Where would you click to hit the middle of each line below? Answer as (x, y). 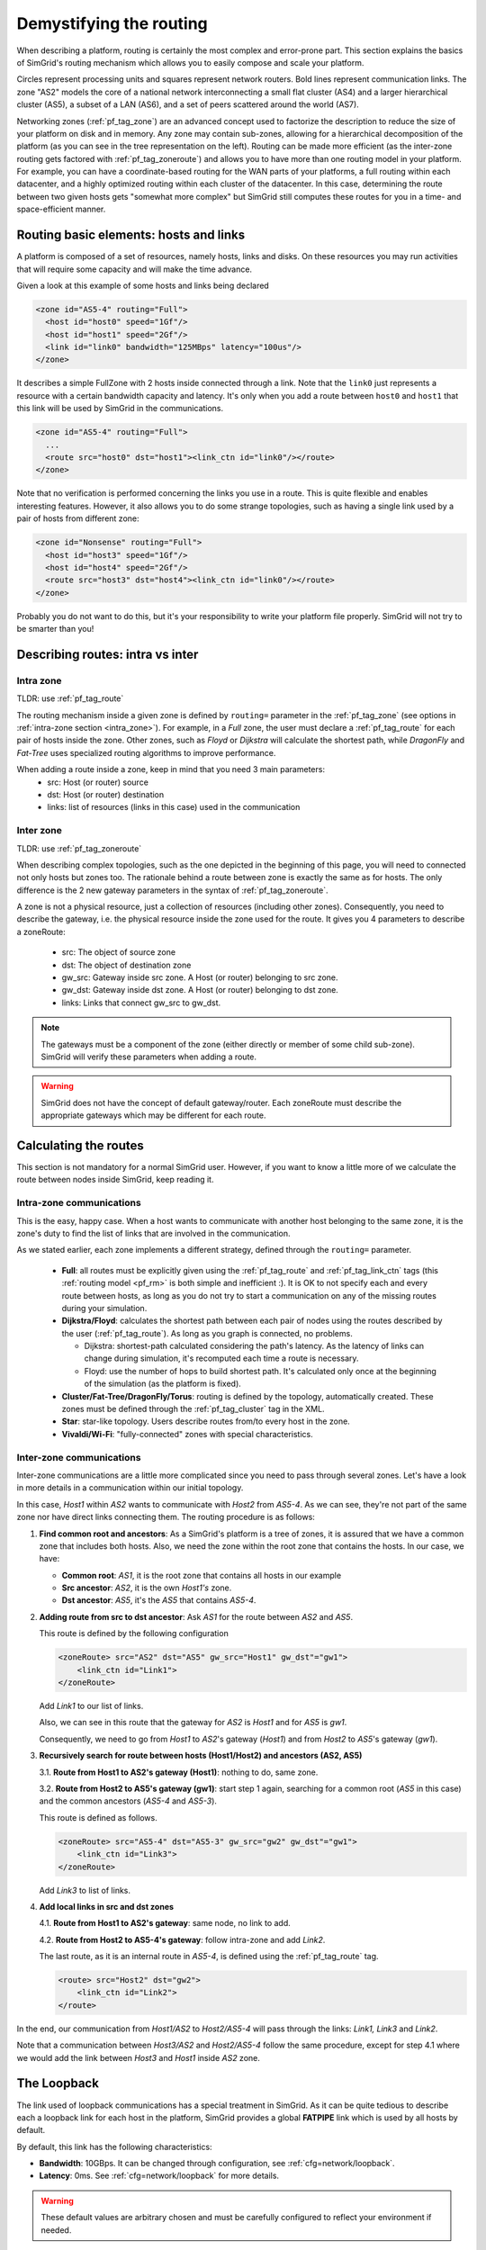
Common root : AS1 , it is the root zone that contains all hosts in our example (202, 1575)
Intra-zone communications (79, 1203)
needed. (56, 2230)
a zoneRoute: (41, 931)
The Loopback (58, 2083)
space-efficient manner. (61, 209)
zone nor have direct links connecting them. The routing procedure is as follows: (166, 1517)
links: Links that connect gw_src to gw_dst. (141, 1003)
